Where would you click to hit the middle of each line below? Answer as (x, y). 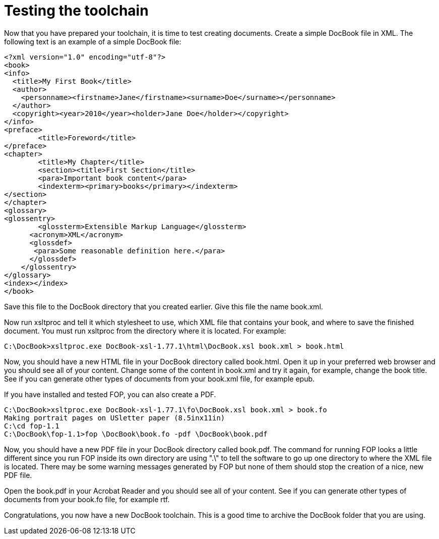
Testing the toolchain (76, 11)
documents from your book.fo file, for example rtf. (87, 499)
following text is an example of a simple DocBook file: (93, 41)
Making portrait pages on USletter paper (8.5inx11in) (115, 418)
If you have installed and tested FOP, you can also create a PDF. (110, 394)
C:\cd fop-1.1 (32, 426)
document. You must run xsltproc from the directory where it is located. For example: (145, 331)
